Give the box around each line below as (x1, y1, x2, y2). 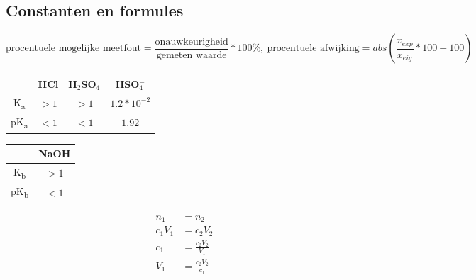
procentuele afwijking (267, 43, 360, 54)
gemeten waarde (156, 50, 227, 60)
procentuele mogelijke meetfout (6, 43, 141, 54)
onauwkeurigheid (155, 36, 228, 47)
